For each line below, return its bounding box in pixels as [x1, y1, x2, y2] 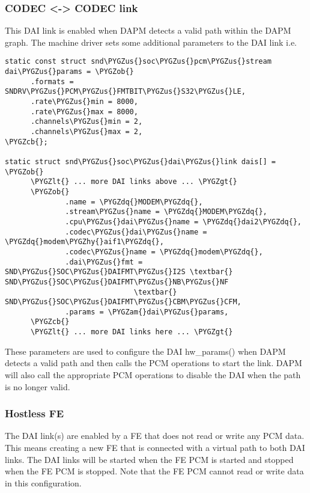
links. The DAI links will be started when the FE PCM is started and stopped [5, 453, 294, 465]
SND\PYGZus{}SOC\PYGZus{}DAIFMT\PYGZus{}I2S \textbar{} [5, 268, 233, 277]
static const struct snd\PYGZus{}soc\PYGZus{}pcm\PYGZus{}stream [5, 57, 272, 66]
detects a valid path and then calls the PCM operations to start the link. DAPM [5, 357, 302, 369]
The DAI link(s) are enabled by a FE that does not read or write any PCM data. [5, 429, 305, 442]
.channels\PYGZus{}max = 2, [30, 127, 143, 136]
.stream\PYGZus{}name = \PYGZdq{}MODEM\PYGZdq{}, [65, 207, 267, 216]
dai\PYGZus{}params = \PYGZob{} [5, 67, 134, 76]
